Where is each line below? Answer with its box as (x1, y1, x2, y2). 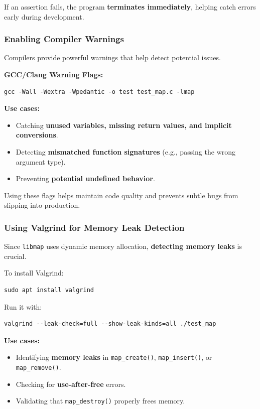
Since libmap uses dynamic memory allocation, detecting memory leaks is (4, 241, 242, 251)
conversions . (16, 129, 58, 140)
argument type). (16, 156, 66, 167)
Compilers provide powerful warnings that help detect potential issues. (4, 52, 221, 63)
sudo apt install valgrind (4, 287, 94, 294)
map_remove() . (16, 362, 61, 372)
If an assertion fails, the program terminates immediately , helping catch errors (4, 2, 256, 12)
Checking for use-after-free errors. (16, 378, 126, 389)
